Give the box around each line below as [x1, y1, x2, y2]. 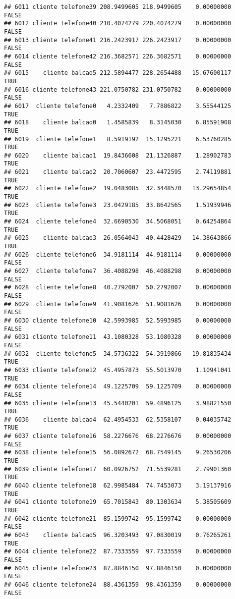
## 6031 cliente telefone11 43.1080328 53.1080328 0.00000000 [4, 333, 232, 341]
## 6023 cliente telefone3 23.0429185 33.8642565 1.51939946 [4, 201, 232, 209]
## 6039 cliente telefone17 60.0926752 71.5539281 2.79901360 [4, 465, 232, 473]
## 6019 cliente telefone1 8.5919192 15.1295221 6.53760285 [4, 135, 232, 143]
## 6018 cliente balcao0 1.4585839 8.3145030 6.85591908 [4, 119, 232, 126]
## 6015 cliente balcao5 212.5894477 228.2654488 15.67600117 [4, 69, 232, 77]
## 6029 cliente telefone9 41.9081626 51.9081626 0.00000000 [4, 300, 232, 308]
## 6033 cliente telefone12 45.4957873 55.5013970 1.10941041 [4, 366, 232, 374]
